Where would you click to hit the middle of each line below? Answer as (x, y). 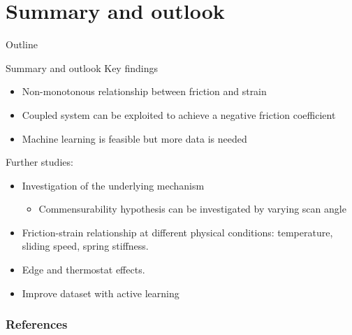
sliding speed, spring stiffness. (85, 246)
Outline (22, 44)
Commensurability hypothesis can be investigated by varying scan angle (192, 209)
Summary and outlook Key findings (82, 67)
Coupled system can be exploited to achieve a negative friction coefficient (179, 114)
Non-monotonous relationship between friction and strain (144, 91)
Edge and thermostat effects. (83, 270)
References (37, 324)
